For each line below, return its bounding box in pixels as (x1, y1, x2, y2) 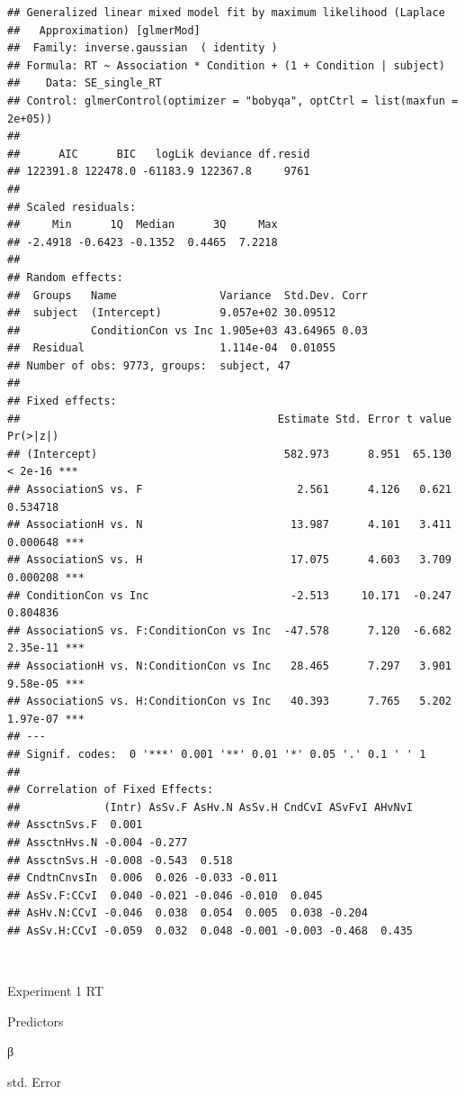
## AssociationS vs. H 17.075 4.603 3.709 (7, 553, 452, 567)
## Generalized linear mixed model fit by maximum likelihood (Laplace (7, 6, 445, 19)
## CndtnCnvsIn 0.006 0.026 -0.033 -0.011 (7, 871, 278, 885)
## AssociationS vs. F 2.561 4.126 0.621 (7, 483, 452, 497)
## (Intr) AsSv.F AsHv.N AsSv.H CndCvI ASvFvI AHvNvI (7, 800, 414, 814)
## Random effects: (7, 270, 123, 284)
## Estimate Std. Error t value (7, 412, 452, 425)
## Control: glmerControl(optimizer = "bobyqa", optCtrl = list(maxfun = (7, 94, 459, 107)
